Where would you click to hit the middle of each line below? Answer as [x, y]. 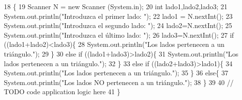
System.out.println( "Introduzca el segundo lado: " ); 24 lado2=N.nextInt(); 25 [118, 25]
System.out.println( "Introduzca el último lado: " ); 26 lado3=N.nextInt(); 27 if [119, 35]
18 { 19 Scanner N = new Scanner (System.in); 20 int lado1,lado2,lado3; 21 [116, 6]
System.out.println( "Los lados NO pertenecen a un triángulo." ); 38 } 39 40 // [119, 82]
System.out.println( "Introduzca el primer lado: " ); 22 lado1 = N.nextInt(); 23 [118, 16]
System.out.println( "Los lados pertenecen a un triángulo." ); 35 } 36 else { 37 [116, 73]
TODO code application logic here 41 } [62, 92]
